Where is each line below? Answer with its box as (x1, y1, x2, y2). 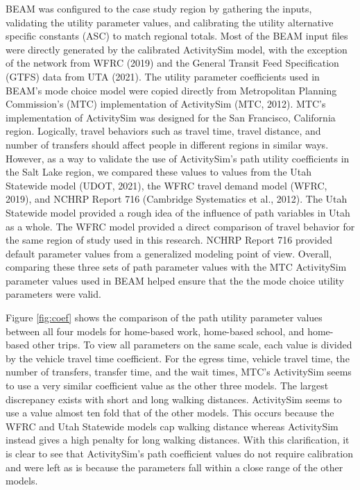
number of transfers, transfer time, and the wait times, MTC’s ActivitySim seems (6, 364, 352, 379)
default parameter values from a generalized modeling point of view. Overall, (6, 246, 332, 260)
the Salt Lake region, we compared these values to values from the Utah (6, 164, 312, 179)
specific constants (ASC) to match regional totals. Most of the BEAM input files (6, 28, 348, 43)
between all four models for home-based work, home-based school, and (6, 323, 305, 338)
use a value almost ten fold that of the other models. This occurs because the (6, 405, 334, 420)
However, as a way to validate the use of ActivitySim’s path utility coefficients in (6, 151, 350, 165)
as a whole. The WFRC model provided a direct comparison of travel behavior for (6, 219, 355, 233)
